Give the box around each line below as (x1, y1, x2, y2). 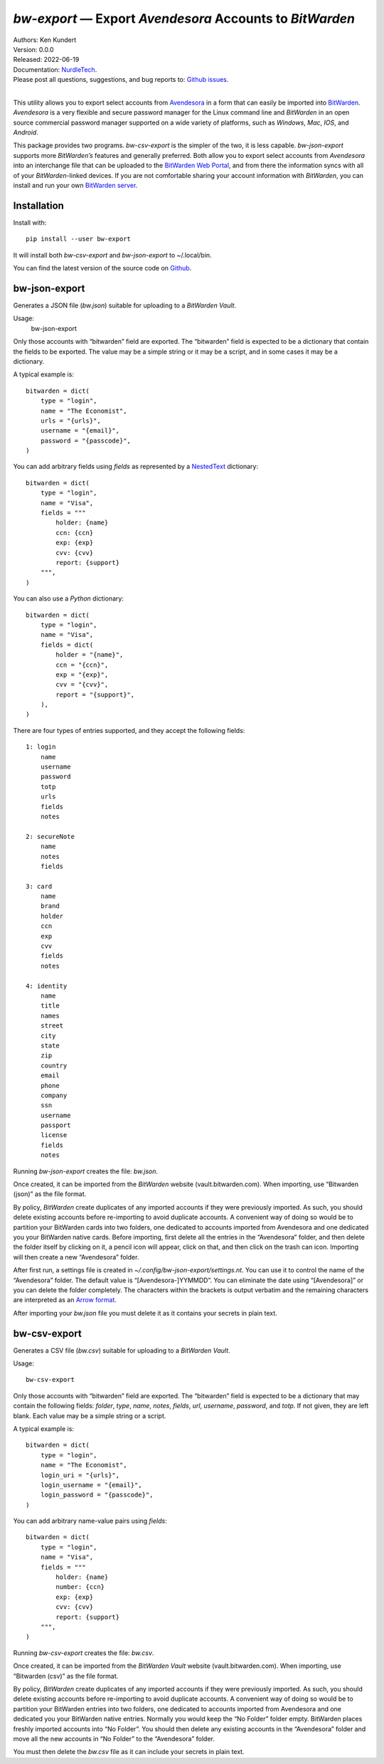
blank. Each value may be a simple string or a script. (13, 1411, 166, 1420)
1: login (26, 743, 56, 751)
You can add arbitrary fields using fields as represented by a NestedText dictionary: (13, 463, 259, 471)
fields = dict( (40, 640, 94, 649)
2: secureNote (26, 833, 75, 840)
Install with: (13, 218, 47, 227)
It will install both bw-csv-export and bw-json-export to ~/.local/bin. (13, 250, 213, 259)
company (40, 1091, 68, 1099)
